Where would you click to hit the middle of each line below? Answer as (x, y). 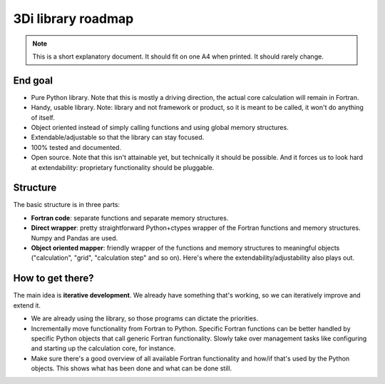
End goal (33, 80)
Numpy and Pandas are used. (75, 238)
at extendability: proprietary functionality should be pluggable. (123, 167)
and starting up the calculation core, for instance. (103, 348)
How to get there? (53, 278)
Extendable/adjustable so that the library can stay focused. (118, 137)
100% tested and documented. (76, 147)
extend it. (27, 305)
